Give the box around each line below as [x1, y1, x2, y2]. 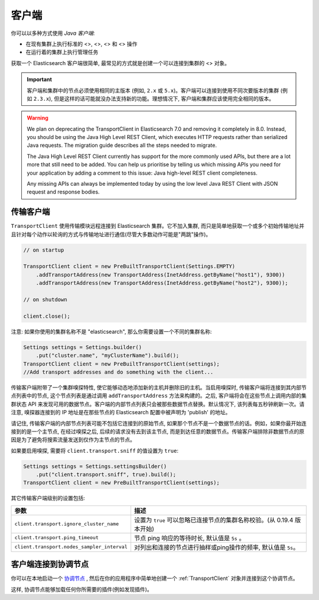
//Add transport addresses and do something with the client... [23, 369, 214, 375]
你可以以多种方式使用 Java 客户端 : [11, 30, 95, 37]
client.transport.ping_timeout [14, 534, 99, 541]
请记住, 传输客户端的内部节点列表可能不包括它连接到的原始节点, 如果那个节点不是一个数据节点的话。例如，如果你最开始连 [11, 420, 307, 427]
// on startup [23, 246, 64, 253]
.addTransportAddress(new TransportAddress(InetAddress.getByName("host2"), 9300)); [35, 280, 289, 286]
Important [27, 76, 53, 83]
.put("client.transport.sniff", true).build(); [35, 471, 177, 478]
